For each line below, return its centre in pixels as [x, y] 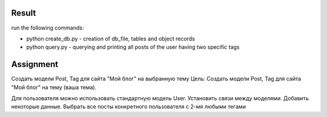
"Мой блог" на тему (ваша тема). [54, 87]
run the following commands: [48, 28]
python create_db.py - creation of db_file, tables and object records [111, 39]
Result [24, 13]
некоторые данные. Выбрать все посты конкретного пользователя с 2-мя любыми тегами [129, 107]
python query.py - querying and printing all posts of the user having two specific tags [133, 47]
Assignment [35, 64]
